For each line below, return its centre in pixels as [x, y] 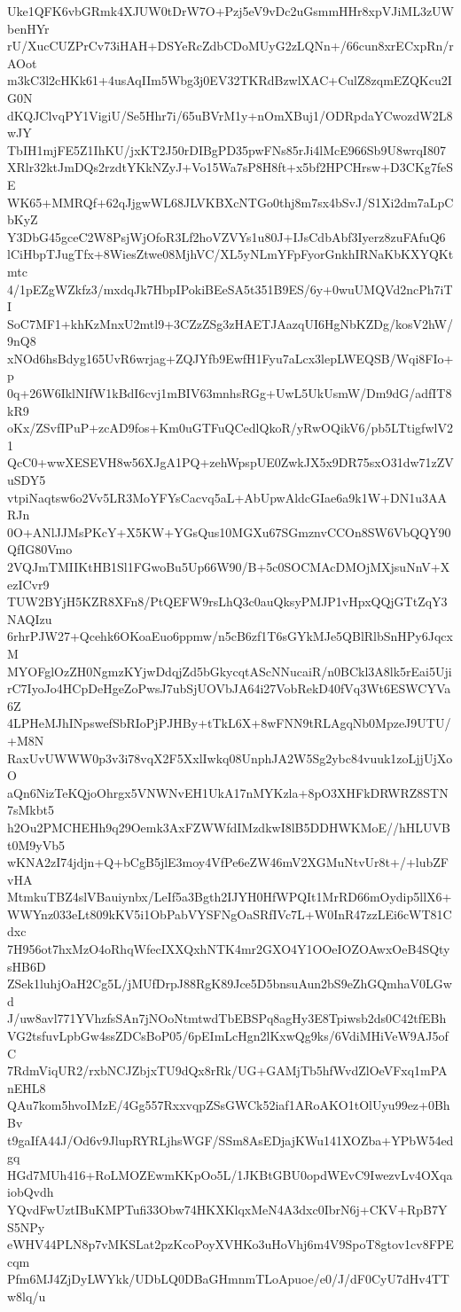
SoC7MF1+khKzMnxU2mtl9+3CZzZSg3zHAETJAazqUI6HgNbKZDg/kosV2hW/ [230, 323]
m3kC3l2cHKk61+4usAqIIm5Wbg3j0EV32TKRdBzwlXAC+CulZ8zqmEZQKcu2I [230, 80]
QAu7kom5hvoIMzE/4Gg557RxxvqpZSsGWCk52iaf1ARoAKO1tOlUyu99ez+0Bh [229, 1105]
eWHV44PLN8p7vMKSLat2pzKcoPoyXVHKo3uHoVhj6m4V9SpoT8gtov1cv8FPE [230, 1244]
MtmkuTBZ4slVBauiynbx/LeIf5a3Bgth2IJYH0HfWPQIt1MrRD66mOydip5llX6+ [230, 897]
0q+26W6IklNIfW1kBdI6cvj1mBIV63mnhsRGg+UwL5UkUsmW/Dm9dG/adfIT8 [230, 393]
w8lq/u [27, 1296]
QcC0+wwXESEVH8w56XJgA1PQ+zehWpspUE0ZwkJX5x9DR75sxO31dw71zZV [230, 462]
